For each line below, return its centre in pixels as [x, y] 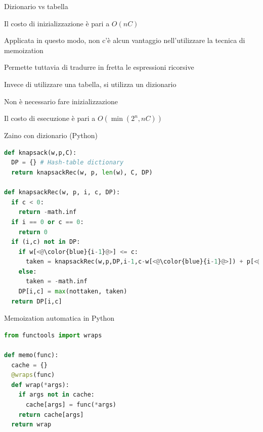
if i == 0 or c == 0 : [48, 222]
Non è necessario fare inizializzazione [61, 101]
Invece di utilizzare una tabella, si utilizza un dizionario [90, 84]
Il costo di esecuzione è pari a [50, 118]
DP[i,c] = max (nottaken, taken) [73, 292]
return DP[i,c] [37, 301]
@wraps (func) [33, 375]
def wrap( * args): [40, 385]
